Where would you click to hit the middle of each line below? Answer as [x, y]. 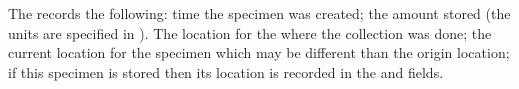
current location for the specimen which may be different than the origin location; [259, 52]
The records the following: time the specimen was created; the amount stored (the [259, 13]
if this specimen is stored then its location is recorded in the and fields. [226, 71]
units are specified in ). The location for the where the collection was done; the [250, 32]
